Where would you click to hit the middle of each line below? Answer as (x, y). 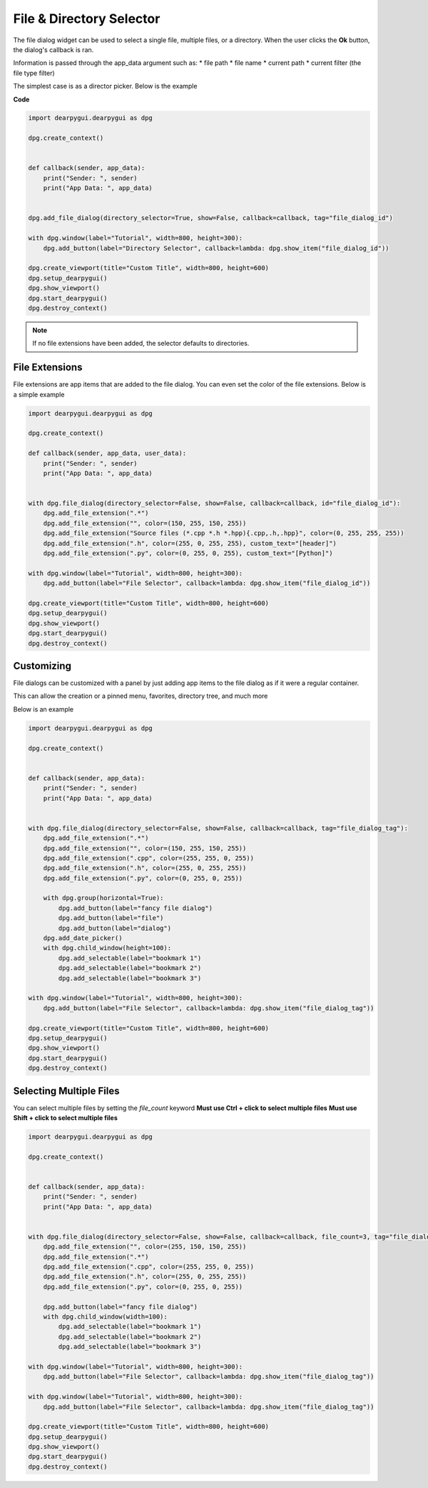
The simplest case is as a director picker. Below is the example (105, 86)
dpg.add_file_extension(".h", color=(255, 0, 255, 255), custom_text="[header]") (190, 543)
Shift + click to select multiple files (65, 1117)
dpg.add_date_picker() (83, 938)
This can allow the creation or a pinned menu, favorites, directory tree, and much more (141, 696)
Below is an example (44, 709)
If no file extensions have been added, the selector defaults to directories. (141, 344)
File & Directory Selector (87, 19)
